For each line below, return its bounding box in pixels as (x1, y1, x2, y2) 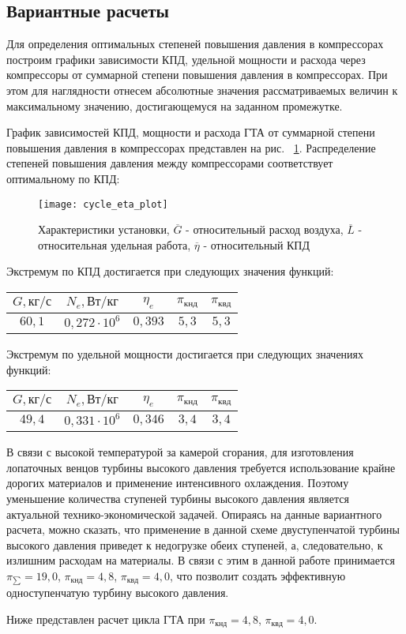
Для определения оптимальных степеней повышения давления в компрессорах (6, 36, 384, 52)
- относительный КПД (203, 236, 310, 253)
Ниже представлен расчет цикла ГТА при (6, 610, 205, 627)
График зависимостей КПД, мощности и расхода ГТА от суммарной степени (6, 124, 375, 141)
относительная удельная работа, (38, 236, 191, 253)
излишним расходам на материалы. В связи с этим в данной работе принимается (6, 552, 395, 568)
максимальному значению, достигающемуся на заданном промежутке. (6, 97, 343, 114)
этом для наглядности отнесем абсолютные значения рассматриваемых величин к (6, 81, 398, 98)
